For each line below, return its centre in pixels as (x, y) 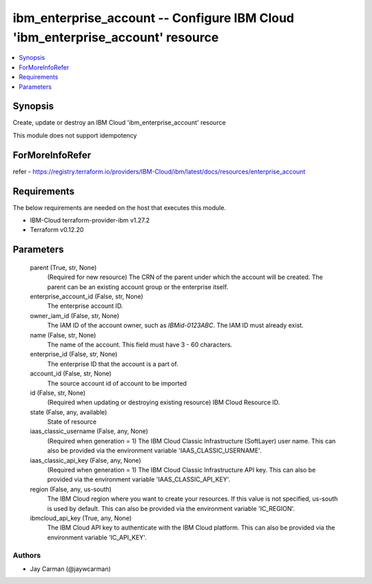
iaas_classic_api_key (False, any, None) (85, 460)
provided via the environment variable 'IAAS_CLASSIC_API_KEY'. (139, 479)
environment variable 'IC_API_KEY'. (97, 537)
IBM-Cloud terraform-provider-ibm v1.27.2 (90, 220)
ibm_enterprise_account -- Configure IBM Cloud (153, 18)
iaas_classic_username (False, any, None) (89, 431)
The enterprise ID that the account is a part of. (113, 364)
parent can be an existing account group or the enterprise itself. (138, 286)
